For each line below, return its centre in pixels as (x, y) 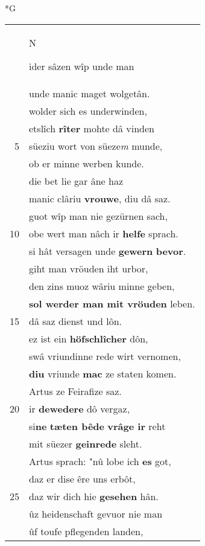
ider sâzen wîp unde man (82, 66)
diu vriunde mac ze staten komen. (103, 373)
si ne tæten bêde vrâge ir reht (97, 426)
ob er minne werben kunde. (87, 163)
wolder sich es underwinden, (88, 111)
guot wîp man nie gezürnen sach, (98, 216)
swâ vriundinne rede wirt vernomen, (105, 356)
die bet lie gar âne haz (76, 181)
